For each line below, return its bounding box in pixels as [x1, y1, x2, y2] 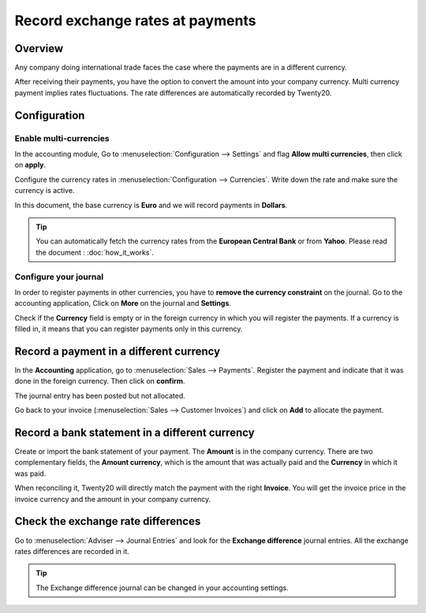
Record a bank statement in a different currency [14, 425, 256, 439]
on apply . [14, 160, 47, 169]
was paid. [14, 469, 47, 478]
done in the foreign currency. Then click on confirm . [14, 377, 185, 386]
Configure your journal [14, 271, 104, 282]
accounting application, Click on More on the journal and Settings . [14, 299, 232, 308]
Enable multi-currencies [14, 132, 110, 143]
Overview [14, 42, 64, 55]
